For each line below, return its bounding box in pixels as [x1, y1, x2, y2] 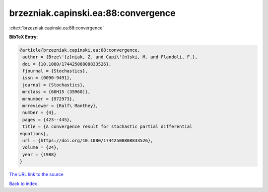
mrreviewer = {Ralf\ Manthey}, [22, 103, 99, 109]
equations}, [19, 131, 49, 136]
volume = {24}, [22, 145, 60, 150]
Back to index [9, 181, 37, 187]
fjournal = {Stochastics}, [22, 68, 88, 74]
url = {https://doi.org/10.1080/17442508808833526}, [22, 138, 153, 143]
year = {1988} [22, 152, 57, 157]
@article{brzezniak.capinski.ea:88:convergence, [19, 47, 140, 53]
